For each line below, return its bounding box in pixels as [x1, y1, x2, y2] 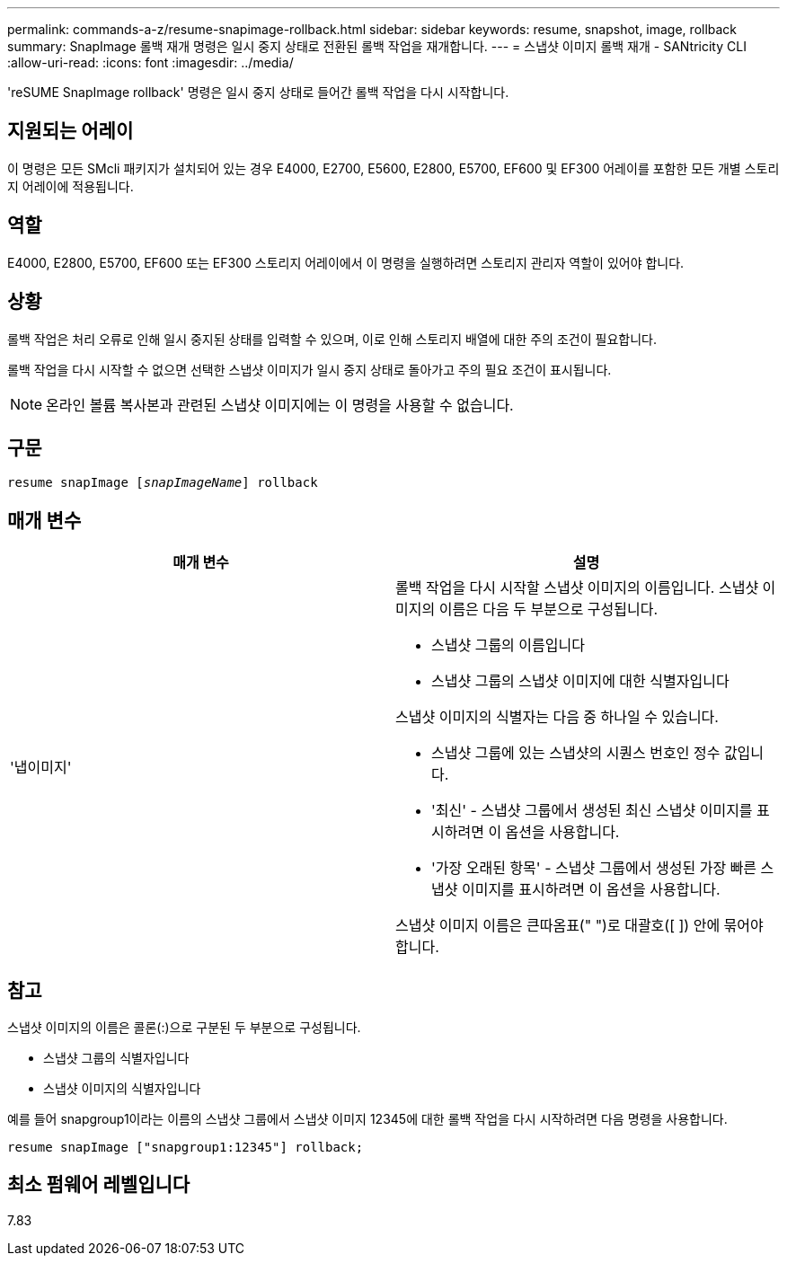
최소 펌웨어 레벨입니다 [7, 1173, 190, 1197]
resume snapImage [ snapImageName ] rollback [7, 475, 318, 490]
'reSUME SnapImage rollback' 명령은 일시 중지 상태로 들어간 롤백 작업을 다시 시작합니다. [7, 84, 509, 100]
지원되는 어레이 [7, 119, 134, 143]
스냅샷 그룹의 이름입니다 [431, 636, 585, 655]
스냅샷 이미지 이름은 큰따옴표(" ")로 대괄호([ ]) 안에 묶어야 [395, 916, 764, 935]
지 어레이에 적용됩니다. [7, 178, 134, 194]
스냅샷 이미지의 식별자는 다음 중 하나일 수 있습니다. [395, 708, 719, 727]
